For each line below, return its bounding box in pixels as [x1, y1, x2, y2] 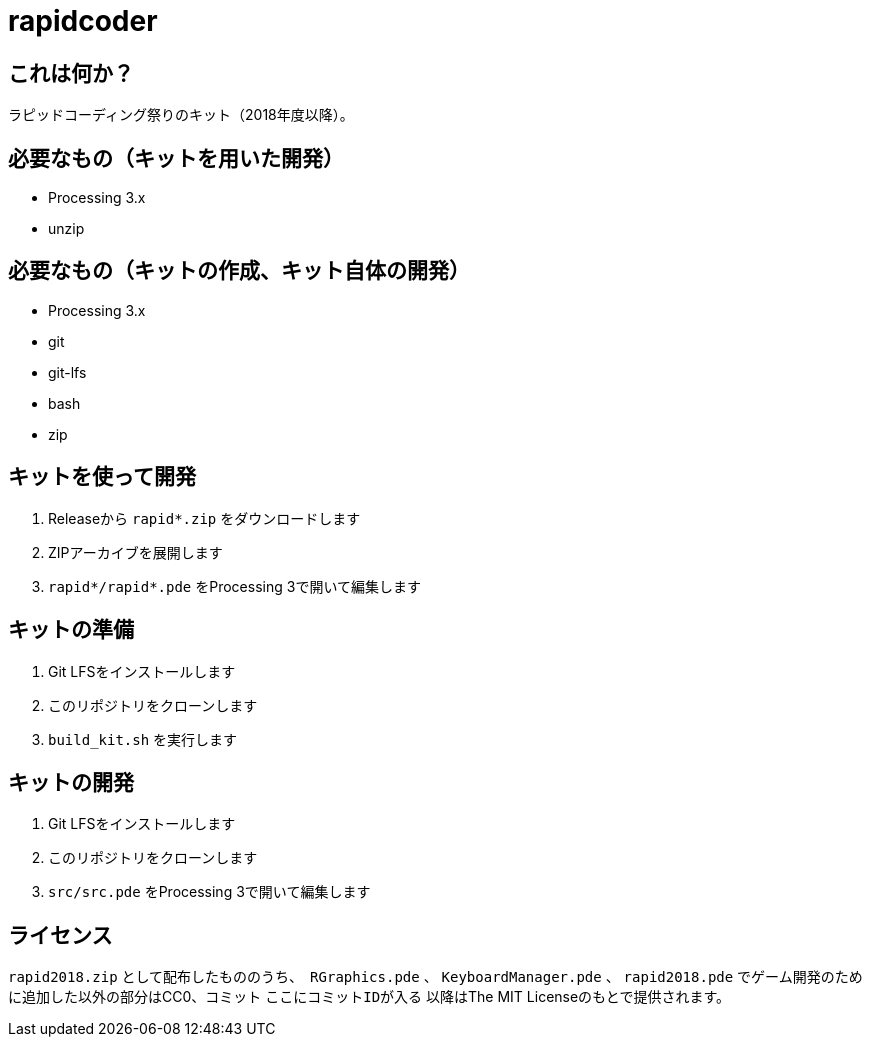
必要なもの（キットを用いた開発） [8, 145, 344, 171]
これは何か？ [8, 60, 134, 86]
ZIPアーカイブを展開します [48, 543, 223, 561]
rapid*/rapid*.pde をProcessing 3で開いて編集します [48, 577, 421, 595]
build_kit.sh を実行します [48, 730, 238, 748]
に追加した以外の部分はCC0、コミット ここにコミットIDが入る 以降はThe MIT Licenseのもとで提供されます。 [8, 988, 731, 1006]
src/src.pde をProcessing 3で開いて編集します [48, 883, 371, 901]
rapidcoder [8, 4, 158, 38]
